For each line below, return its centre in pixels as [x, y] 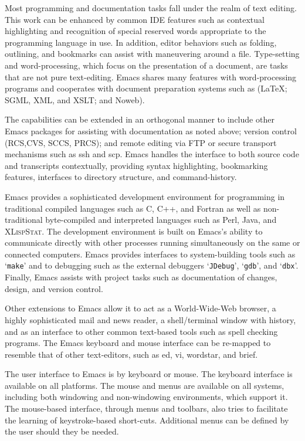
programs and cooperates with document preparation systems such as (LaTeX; [146, 88]
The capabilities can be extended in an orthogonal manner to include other [140, 119]
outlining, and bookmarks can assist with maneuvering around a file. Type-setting [152, 54]
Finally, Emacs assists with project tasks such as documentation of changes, [141, 277]
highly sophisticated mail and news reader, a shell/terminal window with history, [150, 319]
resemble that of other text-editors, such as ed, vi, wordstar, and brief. [131, 354]
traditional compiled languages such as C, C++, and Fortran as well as [133, 208]
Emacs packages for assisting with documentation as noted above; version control [151, 130]
